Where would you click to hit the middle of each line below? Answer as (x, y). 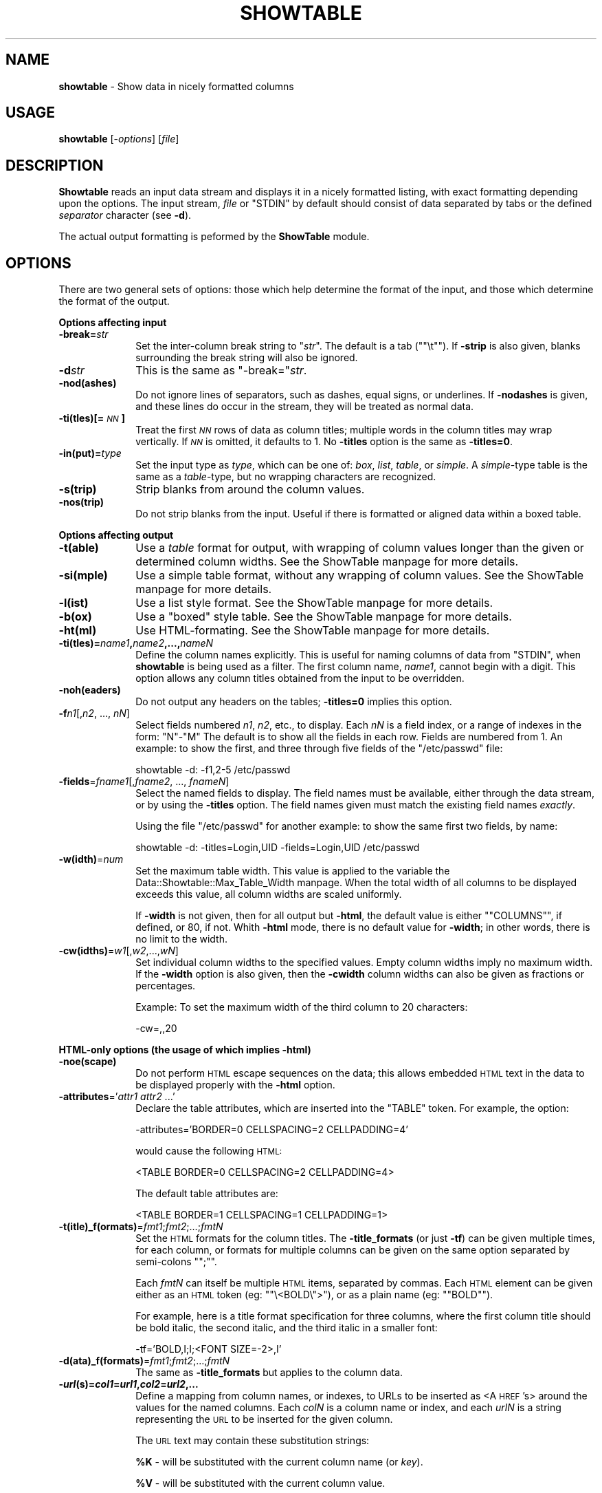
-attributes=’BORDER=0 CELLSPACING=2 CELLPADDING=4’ (272, 1130)
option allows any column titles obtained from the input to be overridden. (300, 678)
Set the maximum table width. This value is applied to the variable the (293, 871)
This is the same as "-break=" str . (221, 370)
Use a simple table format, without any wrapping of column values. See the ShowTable (360, 576)
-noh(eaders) (90, 690)
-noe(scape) (88, 1062)
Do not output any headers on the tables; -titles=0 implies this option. (294, 702)
